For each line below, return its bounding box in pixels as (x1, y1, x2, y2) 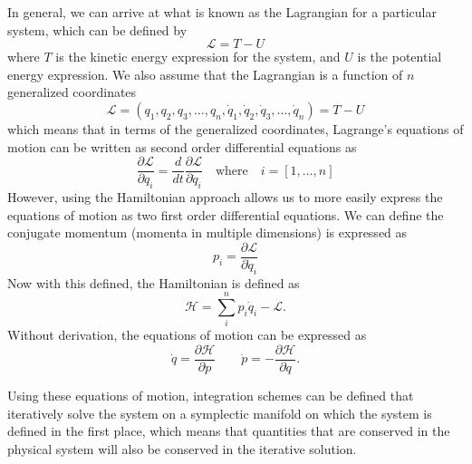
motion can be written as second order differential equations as (7, 137, 357, 156)
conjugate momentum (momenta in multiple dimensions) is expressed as (7, 223, 408, 242)
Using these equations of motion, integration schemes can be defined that (7, 386, 414, 405)
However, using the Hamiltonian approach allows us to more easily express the (7, 188, 443, 207)
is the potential (357, 47, 442, 66)
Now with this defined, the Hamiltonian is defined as (7, 273, 300, 292)
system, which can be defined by (7, 20, 188, 39)
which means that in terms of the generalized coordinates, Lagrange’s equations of (7, 119, 464, 138)
